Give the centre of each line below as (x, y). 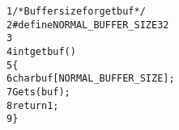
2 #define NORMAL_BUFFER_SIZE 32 (88, 25)
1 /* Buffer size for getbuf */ (76, 11)
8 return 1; (33, 105)
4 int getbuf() (41, 51)
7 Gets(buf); (38, 92)
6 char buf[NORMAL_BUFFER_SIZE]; (91, 79)
